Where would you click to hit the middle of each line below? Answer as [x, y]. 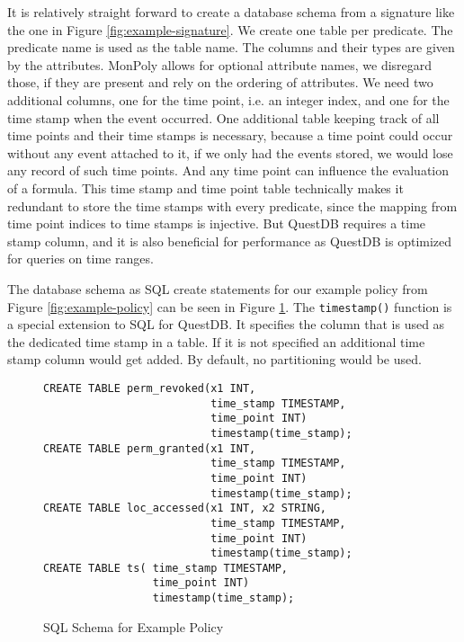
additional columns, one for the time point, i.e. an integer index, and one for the [228, 99]
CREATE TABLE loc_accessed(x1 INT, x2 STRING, [185, 508]
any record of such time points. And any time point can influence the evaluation [228, 170]
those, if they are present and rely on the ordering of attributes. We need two [220, 82]
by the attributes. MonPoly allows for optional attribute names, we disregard [220, 64]
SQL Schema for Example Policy [134, 626]
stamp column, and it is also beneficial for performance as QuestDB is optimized [230, 241]
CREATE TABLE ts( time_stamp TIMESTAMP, [166, 568]
